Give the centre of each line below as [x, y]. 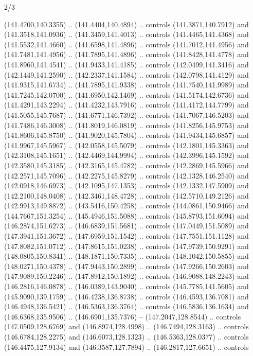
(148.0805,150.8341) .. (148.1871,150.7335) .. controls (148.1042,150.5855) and [127, 256]
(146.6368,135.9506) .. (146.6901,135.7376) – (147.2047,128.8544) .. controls [123, 316]
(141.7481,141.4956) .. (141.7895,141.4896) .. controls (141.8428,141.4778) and [127, 54]
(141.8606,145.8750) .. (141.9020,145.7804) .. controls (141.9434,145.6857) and [127, 135]
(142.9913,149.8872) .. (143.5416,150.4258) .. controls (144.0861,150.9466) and [127, 206]
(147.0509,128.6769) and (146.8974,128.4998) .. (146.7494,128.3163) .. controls [127, 326]
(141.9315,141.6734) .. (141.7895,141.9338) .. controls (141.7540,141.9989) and [127, 85]
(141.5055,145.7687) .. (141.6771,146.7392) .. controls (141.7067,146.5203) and [127, 114]
